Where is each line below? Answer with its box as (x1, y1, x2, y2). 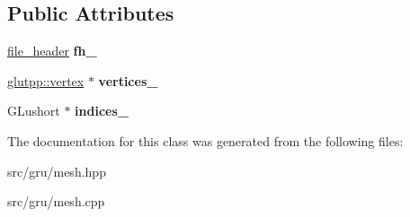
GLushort (7, 101, 60, 120)
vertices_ (98, 71, 158, 90)
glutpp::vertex (7, 71, 85, 90)
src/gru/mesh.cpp (7, 192, 105, 211)
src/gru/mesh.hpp (7, 161, 106, 180)
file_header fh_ (7, 41, 97, 60)
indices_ (75, 101, 129, 120)
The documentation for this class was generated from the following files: (7, 131, 404, 150)
